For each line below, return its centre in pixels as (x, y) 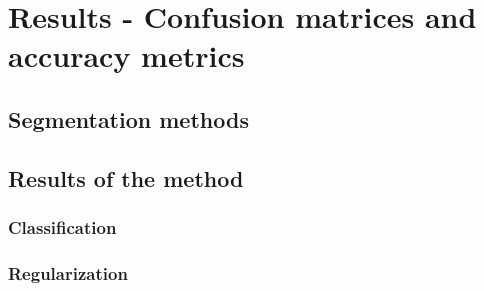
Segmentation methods (128, 118)
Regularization (68, 272)
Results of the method (126, 177)
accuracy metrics (126, 55)
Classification (62, 227)
